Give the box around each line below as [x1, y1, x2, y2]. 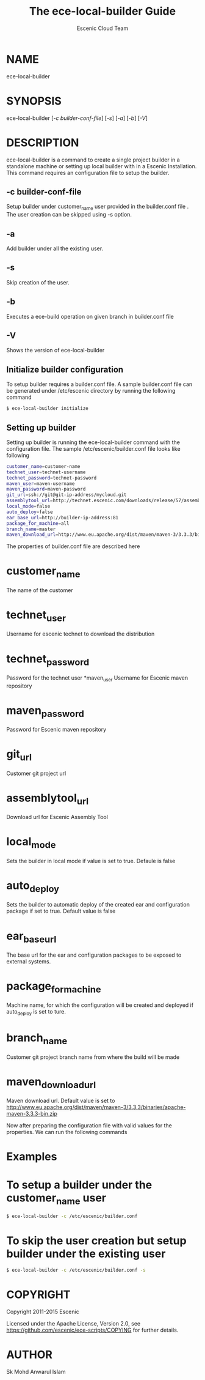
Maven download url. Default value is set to [6, 1097, 115, 1105]
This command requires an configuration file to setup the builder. [6, 169, 170, 176]
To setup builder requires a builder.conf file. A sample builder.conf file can [6, 380, 193, 388]
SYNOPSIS [6, 94, 62, 108]
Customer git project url [6, 770, 67, 777]
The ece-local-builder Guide [29, 4, 176, 18]
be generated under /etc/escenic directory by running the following [6, 387, 176, 395]
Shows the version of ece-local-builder [6, 347, 105, 354]
